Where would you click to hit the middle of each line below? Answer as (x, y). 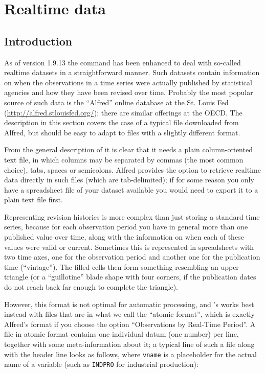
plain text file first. (34, 200)
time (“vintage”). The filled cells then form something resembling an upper (122, 266)
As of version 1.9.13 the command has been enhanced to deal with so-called (123, 62)
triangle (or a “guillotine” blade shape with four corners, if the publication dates (130, 277)
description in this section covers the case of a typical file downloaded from (122, 122)
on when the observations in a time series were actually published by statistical (128, 82)
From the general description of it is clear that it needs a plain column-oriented (128, 149)
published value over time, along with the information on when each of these (124, 237)
